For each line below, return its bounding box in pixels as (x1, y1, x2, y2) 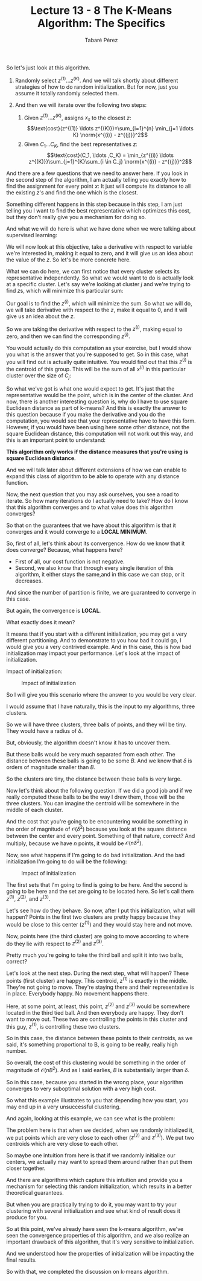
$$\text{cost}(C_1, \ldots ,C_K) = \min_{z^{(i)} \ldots (46, 152, 174, 159)
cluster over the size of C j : (6, 372, 71, 380)
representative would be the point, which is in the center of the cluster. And (6, 391, 194, 398)
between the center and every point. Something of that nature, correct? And (6, 832, 195, 839)
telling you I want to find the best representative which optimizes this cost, (6, 206, 191, 214)
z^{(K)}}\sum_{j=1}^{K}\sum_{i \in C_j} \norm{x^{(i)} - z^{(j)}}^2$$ (28, 158, 192, 165)
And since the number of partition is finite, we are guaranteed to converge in (6, 589, 197, 596)
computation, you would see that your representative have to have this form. (6, 417, 196, 424)
